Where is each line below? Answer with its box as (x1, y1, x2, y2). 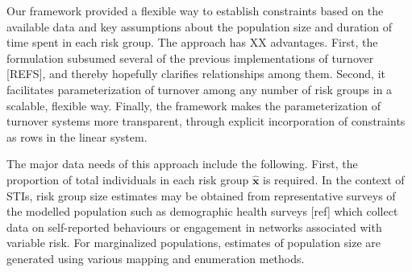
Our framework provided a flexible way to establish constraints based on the (6, 2, 384, 19)
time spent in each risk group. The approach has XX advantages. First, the (6, 34, 378, 51)
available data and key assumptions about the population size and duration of (6, 18, 392, 35)
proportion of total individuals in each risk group (6, 171, 249, 188)
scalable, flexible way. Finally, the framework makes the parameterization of (6, 97, 381, 113)
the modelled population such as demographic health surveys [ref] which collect (6, 203, 398, 220)
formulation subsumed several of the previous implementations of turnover (6, 49, 374, 66)
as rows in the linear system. (6, 128, 148, 145)
